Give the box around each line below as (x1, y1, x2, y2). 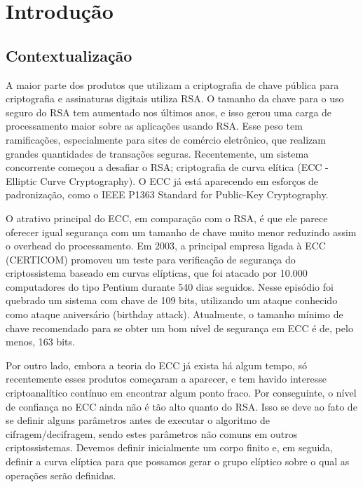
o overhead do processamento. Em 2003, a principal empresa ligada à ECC (6, 238, 326, 253)
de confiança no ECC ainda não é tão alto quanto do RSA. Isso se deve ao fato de (6, 399, 357, 413)
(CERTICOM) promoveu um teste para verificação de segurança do (6, 252, 296, 266)
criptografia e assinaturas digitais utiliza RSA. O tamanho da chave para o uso (6, 91, 344, 106)
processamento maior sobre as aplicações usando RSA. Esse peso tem (6, 118, 303, 133)
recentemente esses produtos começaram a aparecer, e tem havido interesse (6, 371, 327, 386)
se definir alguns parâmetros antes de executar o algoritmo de (6, 413, 270, 427)
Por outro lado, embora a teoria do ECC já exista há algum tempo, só (6, 357, 308, 372)
